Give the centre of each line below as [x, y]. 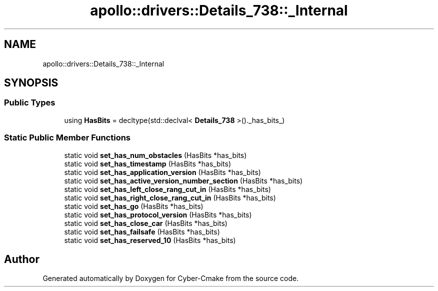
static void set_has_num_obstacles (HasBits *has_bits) [155, 155]
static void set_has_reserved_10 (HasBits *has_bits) [150, 240]
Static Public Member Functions [67, 138]
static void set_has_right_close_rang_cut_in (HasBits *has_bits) [170, 197]
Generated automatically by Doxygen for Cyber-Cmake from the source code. [171, 278]
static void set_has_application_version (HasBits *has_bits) [162, 172]
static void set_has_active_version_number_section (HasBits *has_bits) [183, 180]
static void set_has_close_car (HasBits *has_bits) [146, 223]
